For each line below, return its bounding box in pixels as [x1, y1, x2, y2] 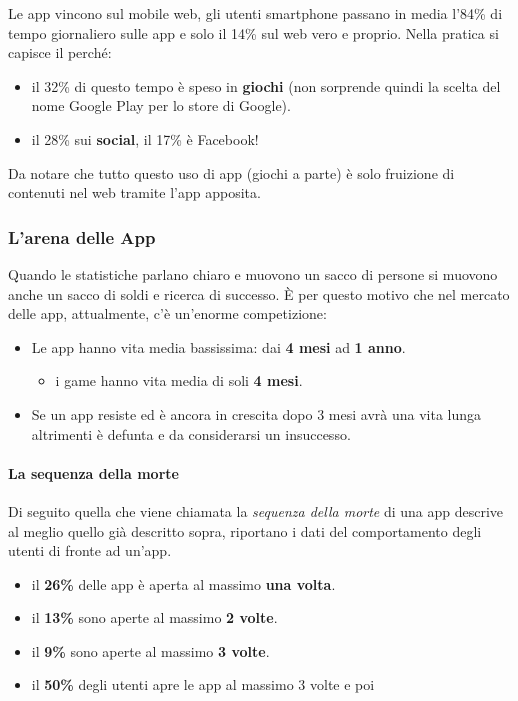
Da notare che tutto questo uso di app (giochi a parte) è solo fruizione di [8, 162, 455, 183]
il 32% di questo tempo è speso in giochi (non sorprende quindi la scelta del [31, 75, 501, 96]
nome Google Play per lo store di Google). [31, 95, 291, 116]
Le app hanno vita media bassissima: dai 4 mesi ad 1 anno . [31, 336, 406, 357]
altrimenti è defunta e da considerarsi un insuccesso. [31, 423, 351, 444]
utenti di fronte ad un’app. [8, 540, 172, 561]
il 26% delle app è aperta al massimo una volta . [31, 573, 336, 594]
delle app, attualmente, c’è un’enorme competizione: [8, 303, 327, 324]
